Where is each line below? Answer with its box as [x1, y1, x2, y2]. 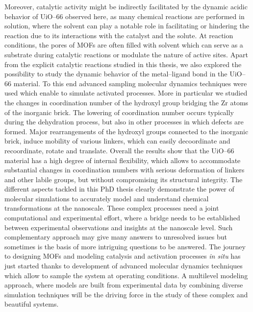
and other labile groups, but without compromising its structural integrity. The [4, 174, 243, 184]
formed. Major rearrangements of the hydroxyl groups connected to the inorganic [4, 126, 249, 136]
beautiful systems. [4, 299, 59, 309]
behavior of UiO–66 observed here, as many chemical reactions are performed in [4, 11, 245, 21]
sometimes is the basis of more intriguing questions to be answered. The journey [4, 241, 246, 251]
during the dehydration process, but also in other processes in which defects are [4, 117, 244, 127]
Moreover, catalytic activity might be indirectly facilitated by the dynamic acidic [4, 1, 248, 11]
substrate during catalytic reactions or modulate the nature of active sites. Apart [4, 49, 248, 59]
